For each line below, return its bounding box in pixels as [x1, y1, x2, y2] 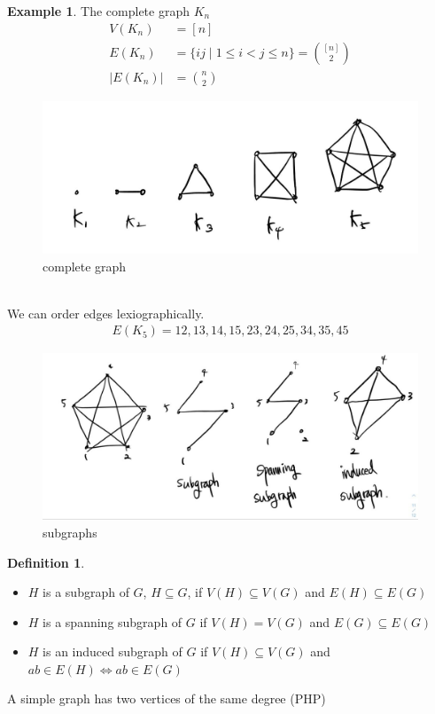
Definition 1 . [7, 553, 85, 571]
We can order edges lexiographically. [7, 303, 205, 322]
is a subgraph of [43, 583, 129, 601]
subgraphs [43, 522, 97, 541]
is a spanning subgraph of [43, 612, 183, 631]
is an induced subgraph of [43, 642, 183, 661]
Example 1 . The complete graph [7, 2, 190, 20]
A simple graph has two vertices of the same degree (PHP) [7, 689, 326, 708]
